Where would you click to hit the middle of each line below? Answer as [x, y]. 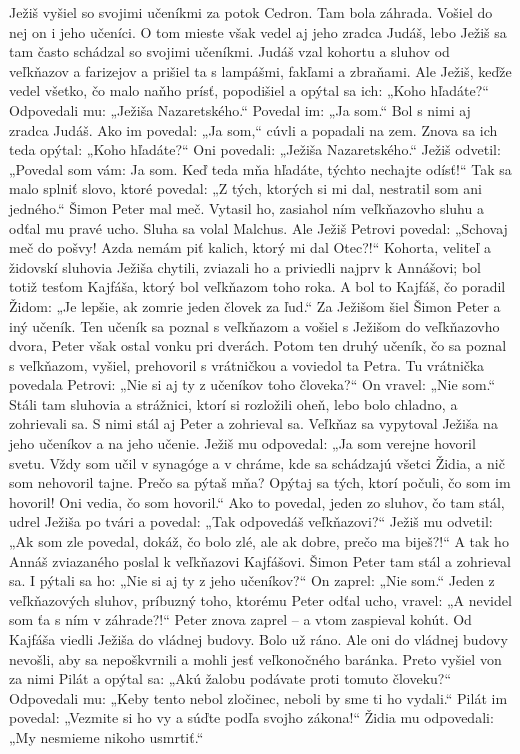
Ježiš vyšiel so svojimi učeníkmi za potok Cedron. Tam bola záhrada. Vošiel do [251, 12]
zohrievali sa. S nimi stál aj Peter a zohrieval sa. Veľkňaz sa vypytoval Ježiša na [253, 423]
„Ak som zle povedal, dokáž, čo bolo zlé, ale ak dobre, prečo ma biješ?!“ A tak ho [259, 541]
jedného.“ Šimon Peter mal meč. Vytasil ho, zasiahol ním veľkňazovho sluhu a [246, 207]
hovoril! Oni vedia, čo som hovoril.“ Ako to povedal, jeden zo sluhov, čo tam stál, [257, 501]
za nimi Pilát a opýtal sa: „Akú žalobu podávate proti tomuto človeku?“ [230, 678]
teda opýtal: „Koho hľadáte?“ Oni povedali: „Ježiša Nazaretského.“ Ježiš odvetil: [255, 149]
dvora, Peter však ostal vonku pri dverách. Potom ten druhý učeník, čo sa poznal [258, 345]
